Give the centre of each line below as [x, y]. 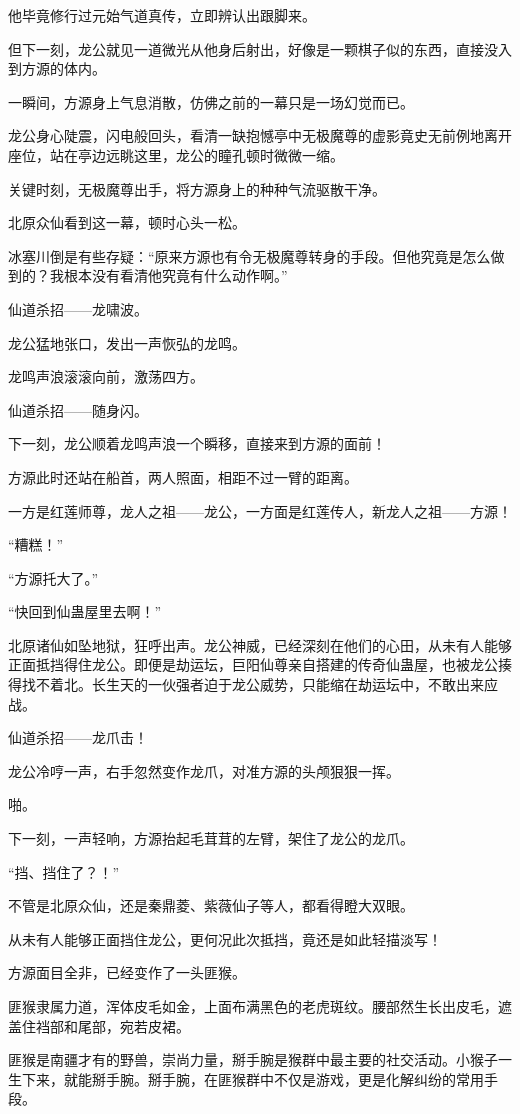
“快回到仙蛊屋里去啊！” [85, 611]
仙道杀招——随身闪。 [78, 409]
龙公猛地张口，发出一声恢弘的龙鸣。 [127, 342]
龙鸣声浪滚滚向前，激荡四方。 [106, 376]
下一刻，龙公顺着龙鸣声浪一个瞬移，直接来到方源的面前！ [197, 443]
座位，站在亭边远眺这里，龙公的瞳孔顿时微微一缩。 [176, 154]
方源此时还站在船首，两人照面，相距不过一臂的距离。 [183, 476]
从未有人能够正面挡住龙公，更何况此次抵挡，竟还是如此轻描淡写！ [225, 938]
